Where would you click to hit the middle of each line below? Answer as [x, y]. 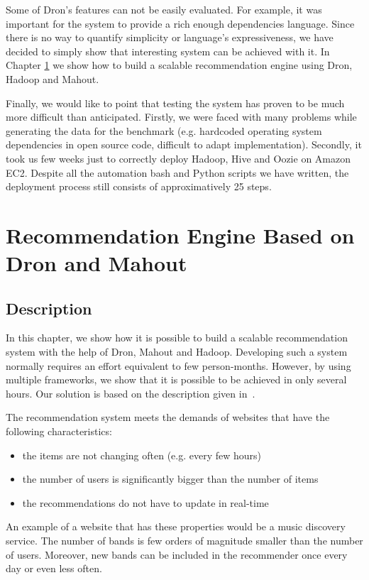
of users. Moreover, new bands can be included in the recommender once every [177, 554]
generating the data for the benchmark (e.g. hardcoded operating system [164, 130]
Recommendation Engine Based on [180, 235]
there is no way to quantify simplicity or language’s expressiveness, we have [170, 37]
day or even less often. [54, 568]
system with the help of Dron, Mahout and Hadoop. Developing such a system [177, 352]
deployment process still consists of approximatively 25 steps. [139, 186]
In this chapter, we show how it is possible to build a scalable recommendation [177, 338]
